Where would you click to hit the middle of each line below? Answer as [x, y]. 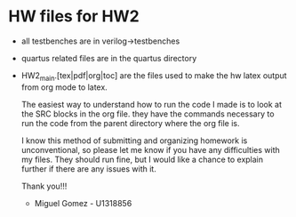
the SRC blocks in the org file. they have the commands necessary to [148, 114]
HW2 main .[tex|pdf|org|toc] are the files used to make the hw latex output [154, 76]
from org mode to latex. [64, 87]
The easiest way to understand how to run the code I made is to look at [151, 104]
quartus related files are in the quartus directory [109, 58]
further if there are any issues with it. [88, 169]
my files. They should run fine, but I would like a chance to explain [142, 159]
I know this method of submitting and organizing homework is [134, 141]
